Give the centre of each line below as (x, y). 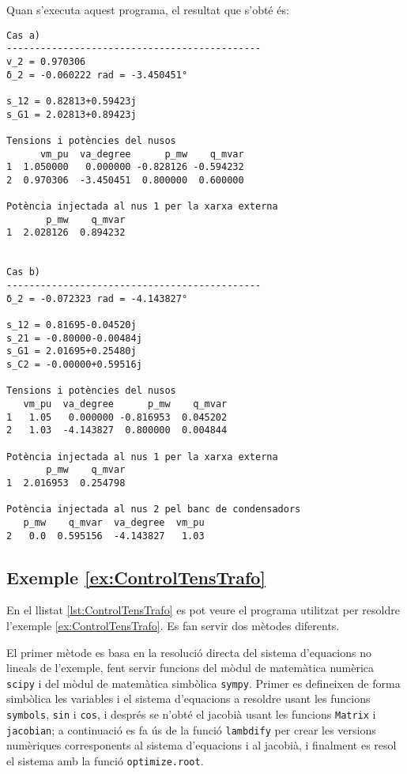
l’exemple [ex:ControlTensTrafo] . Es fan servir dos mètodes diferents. (173, 625)
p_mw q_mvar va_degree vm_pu (114, 522)
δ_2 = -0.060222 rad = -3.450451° (97, 75)
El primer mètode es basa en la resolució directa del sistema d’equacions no (189, 652)
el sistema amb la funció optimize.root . (105, 760)
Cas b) (23, 272)
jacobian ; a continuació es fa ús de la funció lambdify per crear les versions (191, 729)
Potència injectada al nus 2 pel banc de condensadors (154, 510)
